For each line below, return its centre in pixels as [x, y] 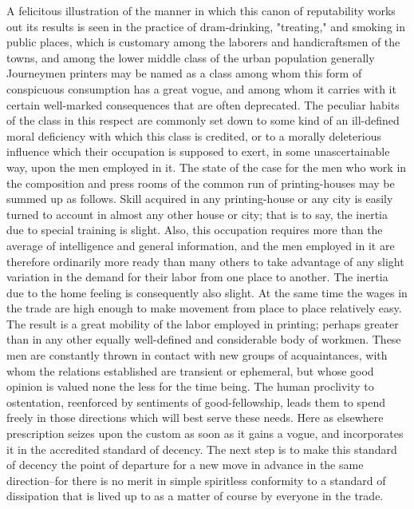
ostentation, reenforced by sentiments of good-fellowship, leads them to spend [196, 402]
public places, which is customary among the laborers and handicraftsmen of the [203, 42]
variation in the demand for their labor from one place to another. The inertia [197, 277]
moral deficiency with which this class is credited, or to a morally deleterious [194, 135]
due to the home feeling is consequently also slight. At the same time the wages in [207, 292]
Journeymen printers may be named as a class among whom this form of [184, 73]
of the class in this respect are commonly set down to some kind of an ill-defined [203, 120]
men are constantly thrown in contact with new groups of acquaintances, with [197, 355]
